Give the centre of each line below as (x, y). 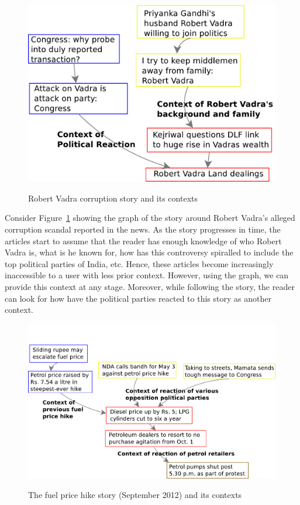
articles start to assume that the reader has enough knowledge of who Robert (143, 240)
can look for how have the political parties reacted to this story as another (138, 298)
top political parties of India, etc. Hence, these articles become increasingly (139, 263)
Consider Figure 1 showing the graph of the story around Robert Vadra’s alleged (150, 218)
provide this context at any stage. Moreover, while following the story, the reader (150, 287)
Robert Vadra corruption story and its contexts (113, 198)
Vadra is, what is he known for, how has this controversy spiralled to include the (149, 252)
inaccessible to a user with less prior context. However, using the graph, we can (147, 275)
